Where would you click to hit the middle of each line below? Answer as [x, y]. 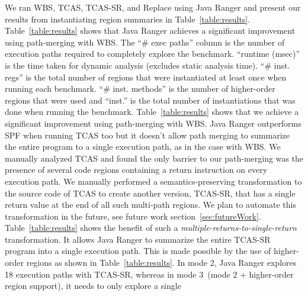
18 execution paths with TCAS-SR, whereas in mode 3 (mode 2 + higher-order [149, 274]
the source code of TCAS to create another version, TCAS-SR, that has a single [150, 193]
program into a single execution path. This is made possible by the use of [138, 251]
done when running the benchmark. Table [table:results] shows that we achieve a [152, 112]
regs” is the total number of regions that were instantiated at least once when [146, 77]
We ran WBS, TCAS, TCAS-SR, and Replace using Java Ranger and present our [153, 7]
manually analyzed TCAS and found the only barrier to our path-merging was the [154, 158]
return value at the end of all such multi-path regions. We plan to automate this [150, 205]
